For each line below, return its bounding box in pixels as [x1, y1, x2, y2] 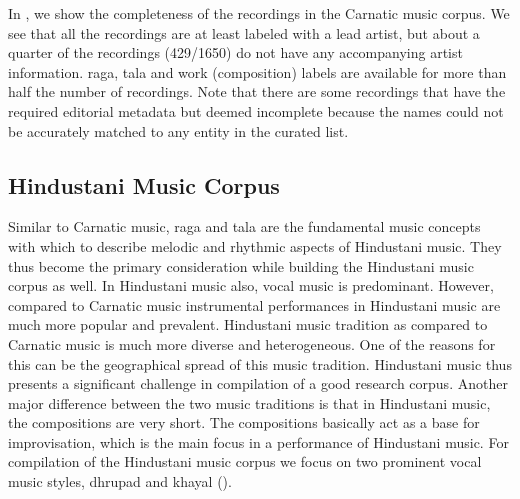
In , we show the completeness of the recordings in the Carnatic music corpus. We [8, 3, 510, 23]
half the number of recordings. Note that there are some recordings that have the [8, 81, 506, 102]
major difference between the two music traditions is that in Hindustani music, [8, 392, 491, 413]
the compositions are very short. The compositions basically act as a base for [8, 412, 480, 433]
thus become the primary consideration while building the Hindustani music [8, 255, 474, 276]
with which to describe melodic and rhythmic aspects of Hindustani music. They [8, 235, 502, 256]
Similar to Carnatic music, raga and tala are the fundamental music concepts [8, 216, 481, 237]
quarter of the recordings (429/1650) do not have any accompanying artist [8, 42, 463, 63]
